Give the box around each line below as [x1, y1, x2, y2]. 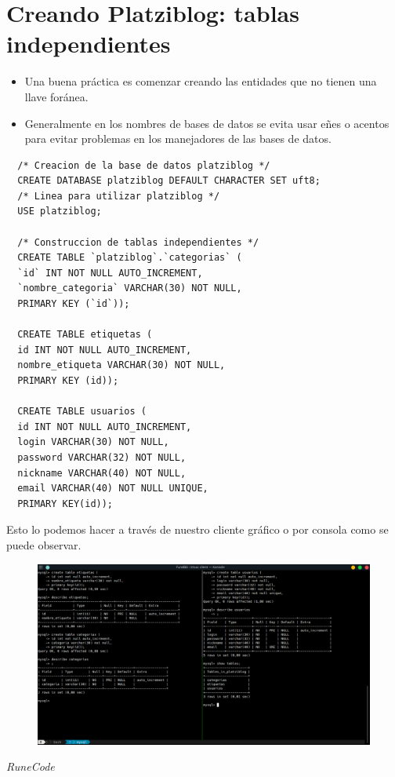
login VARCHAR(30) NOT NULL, [17, 436, 169, 448]
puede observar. [6, 536, 82, 553]
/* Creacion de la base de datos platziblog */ [17, 159, 270, 171]
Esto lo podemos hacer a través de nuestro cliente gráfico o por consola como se [6, 521, 389, 538]
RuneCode [6, 758, 55, 775]
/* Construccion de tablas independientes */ [17, 236, 259, 248]
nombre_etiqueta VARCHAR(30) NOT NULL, [17, 359, 226, 371]
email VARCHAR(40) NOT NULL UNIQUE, [17, 483, 208, 494]
